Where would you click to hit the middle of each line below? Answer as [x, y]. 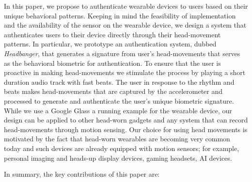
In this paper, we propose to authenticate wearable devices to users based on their [126, 6]
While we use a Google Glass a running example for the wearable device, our [118, 110]
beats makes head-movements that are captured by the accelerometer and [113, 91]
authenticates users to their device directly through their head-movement [112, 34]
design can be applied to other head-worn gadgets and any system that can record [126, 120]
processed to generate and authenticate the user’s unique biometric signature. [119, 100]
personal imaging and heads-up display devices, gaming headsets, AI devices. [118, 158]
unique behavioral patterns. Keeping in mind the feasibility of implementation [120, 15]
